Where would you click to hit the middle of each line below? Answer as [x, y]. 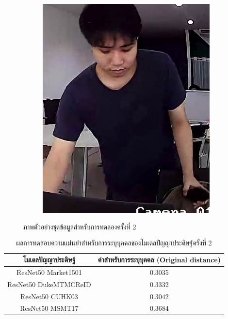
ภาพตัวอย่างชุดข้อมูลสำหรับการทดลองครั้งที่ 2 [80, 226]
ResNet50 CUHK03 [49, 296]
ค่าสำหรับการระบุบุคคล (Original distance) [159, 259]
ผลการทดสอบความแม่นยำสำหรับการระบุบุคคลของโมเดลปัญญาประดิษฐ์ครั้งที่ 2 [114, 243]
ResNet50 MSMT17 [49, 308]
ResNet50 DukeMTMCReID [49, 284]
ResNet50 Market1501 [49, 272]
